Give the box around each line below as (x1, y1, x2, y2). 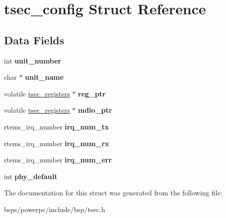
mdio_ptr (78, 105, 112, 115)
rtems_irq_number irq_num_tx (4, 121, 109, 131)
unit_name (25, 72, 64, 82)
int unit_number (4, 55, 62, 65)
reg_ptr (78, 88, 106, 98)
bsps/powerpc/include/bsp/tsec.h (4, 204, 105, 214)
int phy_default (4, 171, 58, 181)
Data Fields (4, 32, 65, 47)
